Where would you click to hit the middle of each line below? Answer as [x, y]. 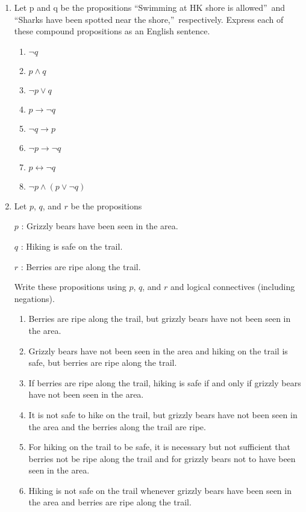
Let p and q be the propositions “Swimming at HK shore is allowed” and [150, 7]
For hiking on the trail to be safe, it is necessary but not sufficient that [159, 447]
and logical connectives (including [233, 287]
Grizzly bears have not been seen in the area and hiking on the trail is [158, 350]
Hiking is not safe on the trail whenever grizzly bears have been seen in [160, 490]
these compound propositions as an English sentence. [112, 31]
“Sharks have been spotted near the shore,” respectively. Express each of [149, 19]
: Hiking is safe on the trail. [72, 246]
